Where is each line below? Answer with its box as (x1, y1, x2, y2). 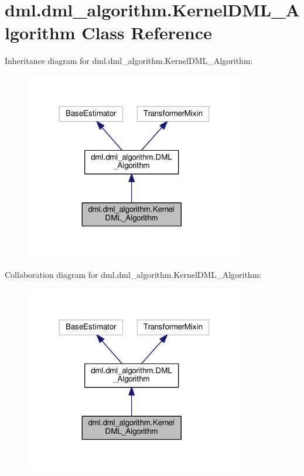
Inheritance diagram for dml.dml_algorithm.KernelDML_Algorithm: (5, 55, 253, 67)
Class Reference (81, 21, 212, 45)
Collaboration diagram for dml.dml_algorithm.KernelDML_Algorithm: (5, 268, 262, 280)
